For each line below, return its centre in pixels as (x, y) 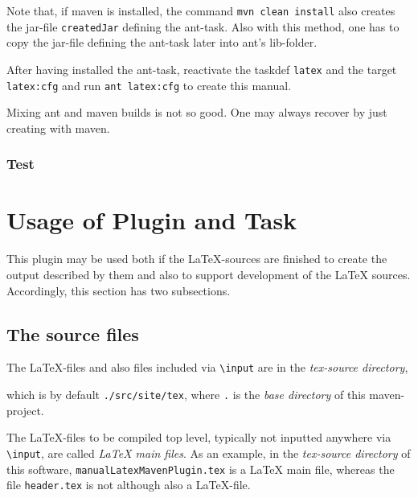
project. (25, 410)
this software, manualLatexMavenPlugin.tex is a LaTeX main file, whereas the (201, 469)
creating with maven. (58, 128)
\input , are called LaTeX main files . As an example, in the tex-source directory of (209, 453)
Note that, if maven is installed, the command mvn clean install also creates (201, 10)
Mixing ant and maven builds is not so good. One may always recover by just (197, 112)
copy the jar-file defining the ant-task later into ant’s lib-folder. (162, 42)
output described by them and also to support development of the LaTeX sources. (209, 274)
